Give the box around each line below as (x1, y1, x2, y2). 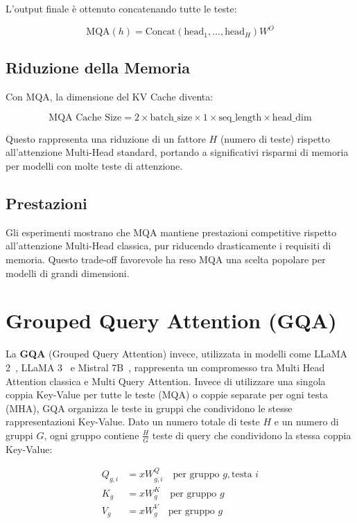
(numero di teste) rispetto (220, 131, 330, 145)
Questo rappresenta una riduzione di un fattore (6, 131, 206, 145)
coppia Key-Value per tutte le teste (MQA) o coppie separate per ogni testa (6, 387, 329, 402)
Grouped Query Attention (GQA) (6, 306, 337, 335)
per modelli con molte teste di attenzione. (6, 159, 183, 173)
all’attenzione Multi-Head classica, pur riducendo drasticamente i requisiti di (6, 238, 331, 253)
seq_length (218, 112, 262, 123)
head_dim (272, 112, 312, 123)
